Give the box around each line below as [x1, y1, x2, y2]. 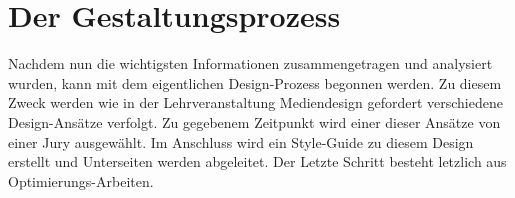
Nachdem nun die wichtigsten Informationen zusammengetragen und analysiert [8, 53, 493, 74]
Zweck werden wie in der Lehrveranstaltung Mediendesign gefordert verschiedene [8, 92, 503, 113]
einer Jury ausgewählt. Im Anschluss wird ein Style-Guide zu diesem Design [8, 131, 474, 152]
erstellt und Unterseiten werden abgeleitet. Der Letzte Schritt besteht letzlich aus [8, 151, 507, 172]
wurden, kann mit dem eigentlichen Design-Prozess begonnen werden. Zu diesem [8, 72, 502, 93]
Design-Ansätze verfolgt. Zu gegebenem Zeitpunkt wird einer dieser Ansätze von [8, 111, 501, 132]
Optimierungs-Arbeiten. [8, 170, 154, 191]
